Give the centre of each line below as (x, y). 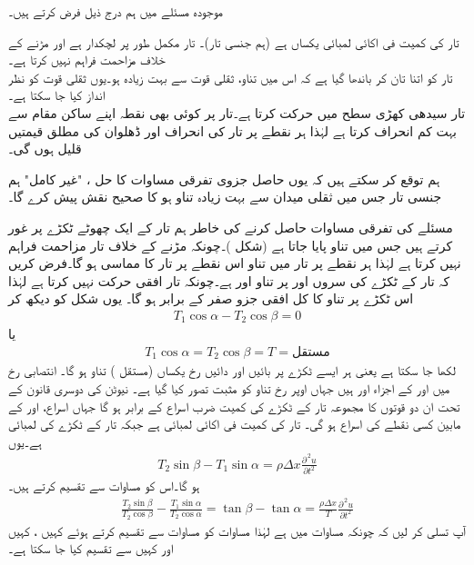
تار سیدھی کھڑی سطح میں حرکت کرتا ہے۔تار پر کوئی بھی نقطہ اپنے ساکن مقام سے (237, 112)
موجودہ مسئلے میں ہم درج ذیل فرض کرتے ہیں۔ (116, 11)
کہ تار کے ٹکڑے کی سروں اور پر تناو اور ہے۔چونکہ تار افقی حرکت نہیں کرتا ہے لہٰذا (229, 280)
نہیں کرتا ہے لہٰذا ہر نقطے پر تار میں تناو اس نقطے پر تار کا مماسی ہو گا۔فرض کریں (235, 263)
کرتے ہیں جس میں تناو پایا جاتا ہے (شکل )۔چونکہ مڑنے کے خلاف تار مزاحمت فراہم (231, 245)
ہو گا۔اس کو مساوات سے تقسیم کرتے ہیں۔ (104, 486)
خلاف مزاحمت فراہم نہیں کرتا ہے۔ (87, 59)
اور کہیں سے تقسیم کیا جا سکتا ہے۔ (91, 548)
